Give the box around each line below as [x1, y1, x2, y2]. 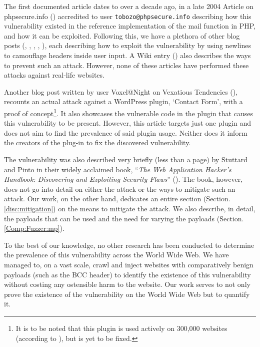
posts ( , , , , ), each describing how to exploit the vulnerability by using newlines [4, 40, 251, 51]
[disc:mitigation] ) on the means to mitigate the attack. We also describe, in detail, [4, 203, 255, 213]
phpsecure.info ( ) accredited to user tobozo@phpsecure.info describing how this [4, 11, 251, 21]
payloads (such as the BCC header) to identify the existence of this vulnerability [4, 269, 251, 279]
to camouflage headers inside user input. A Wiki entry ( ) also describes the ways [4, 50, 251, 61]
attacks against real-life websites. [4, 70, 104, 80]
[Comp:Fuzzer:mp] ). [4, 223, 64, 233]
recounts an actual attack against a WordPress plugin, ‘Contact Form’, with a [4, 96, 243, 107]
